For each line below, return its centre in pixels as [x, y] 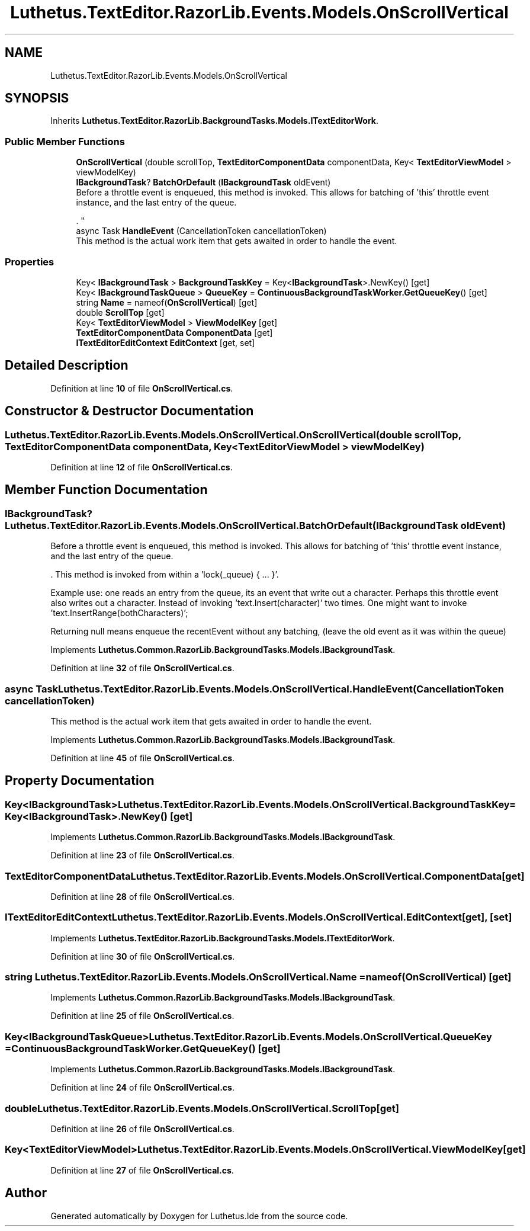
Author [26, 1193]
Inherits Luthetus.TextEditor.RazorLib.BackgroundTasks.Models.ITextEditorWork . [215, 121]
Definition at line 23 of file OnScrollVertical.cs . [142, 855]
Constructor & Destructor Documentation [129, 411]
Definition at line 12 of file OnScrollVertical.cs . [142, 467]
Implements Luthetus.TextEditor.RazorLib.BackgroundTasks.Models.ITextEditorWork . [223, 938]
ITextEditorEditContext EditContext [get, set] [166, 342]
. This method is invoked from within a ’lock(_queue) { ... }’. [165, 575]
